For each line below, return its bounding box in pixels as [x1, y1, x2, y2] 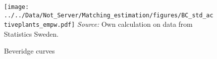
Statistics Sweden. [4, 28, 59, 39]
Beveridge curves [4, 45, 55, 56]
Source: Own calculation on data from [77, 19, 193, 29]
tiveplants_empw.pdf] [4, 21, 75, 29]
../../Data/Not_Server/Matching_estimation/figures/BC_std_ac [4, 11, 214, 19]
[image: [4, 3, 29, 10]
